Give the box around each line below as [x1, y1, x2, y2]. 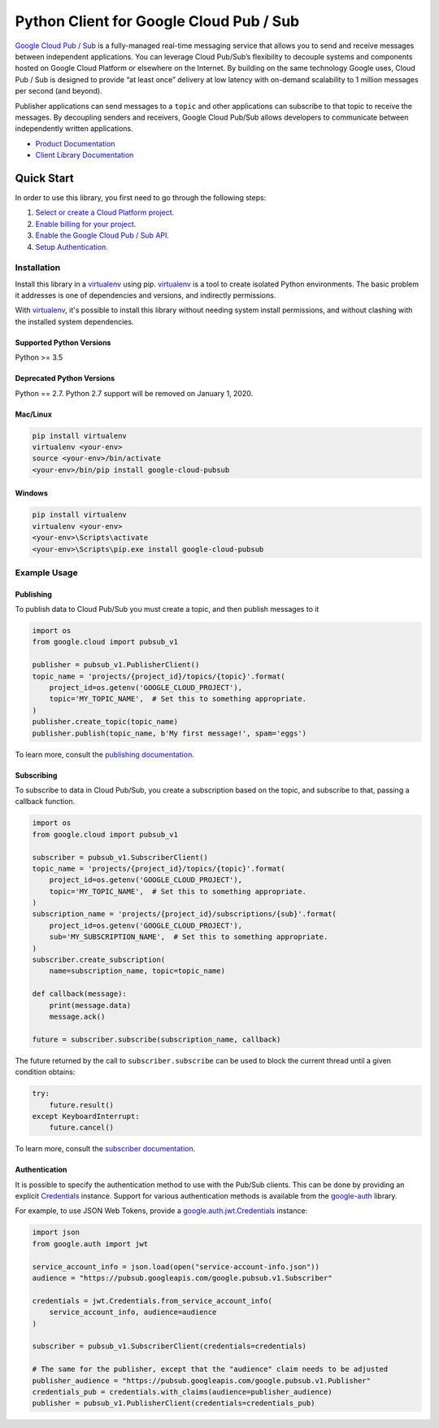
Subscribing [15, 770, 58, 780]
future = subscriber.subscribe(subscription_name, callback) [32, 1034, 281, 1044]
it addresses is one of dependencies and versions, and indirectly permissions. [15, 290, 276, 300]
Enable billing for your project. [35, 219, 137, 229]
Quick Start [15, 171, 74, 185]
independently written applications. [15, 124, 133, 133]
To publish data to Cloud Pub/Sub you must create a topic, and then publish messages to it [15, 605, 319, 614]
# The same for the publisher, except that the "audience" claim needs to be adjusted [32, 1365, 389, 1374]
